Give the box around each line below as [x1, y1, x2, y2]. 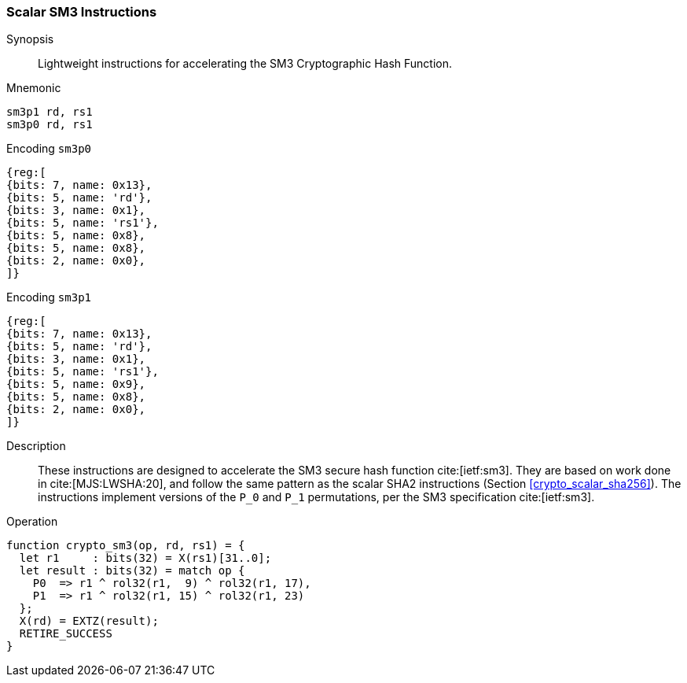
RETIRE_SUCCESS [19, 627, 112, 641]
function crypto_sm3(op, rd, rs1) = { [6, 539, 245, 552]
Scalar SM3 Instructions [6, 4, 157, 20]
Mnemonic [6, 81, 61, 95]
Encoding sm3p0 [6, 142, 91, 156]
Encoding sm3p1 [6, 290, 91, 305]
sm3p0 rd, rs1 [6, 118, 93, 131]
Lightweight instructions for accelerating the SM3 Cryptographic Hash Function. [38, 57, 453, 71]
